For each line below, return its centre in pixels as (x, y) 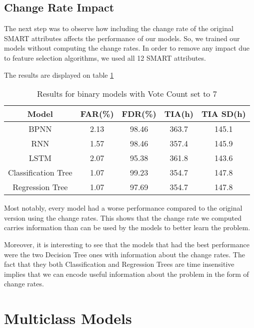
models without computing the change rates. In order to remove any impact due (127, 48)
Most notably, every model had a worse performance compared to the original (123, 208)
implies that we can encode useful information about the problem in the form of (126, 274)
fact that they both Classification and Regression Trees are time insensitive (119, 264)
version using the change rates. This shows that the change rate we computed (123, 217)
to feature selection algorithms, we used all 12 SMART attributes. (105, 57)
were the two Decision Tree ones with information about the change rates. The (124, 254)
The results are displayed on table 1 (59, 74)
